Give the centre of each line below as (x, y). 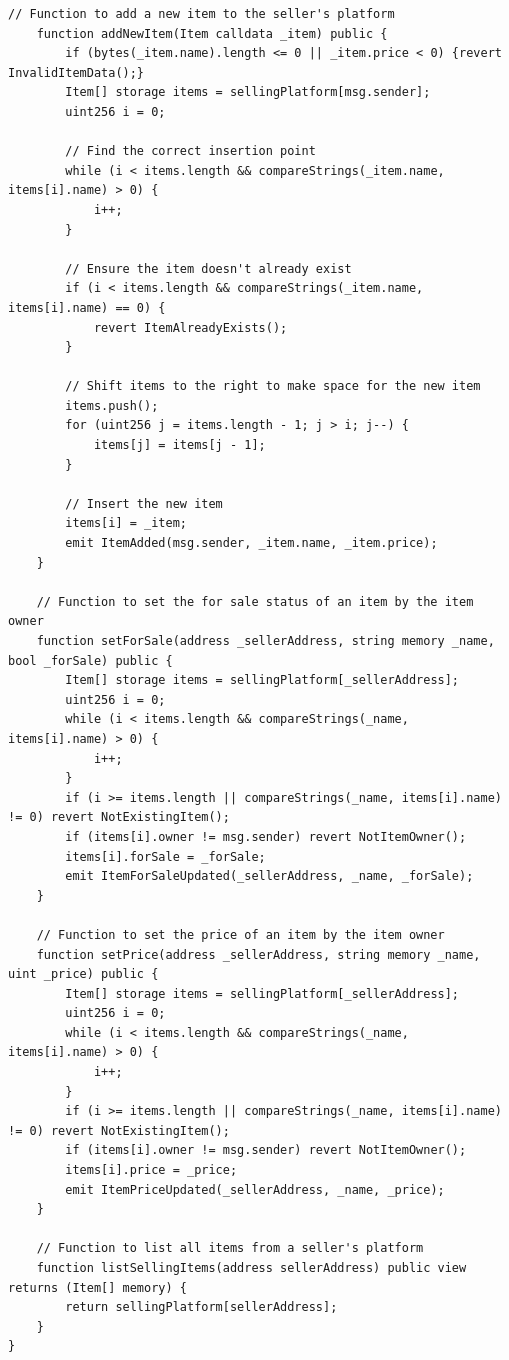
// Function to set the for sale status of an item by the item (255, 601)
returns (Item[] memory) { (97, 1287)
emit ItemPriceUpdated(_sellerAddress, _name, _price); (255, 1189)
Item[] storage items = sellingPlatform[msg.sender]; (248, 92)
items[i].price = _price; (151, 1170)
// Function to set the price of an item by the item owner (240, 934)
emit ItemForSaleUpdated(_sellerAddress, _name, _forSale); (269, 876)
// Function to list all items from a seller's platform (230, 1248)
